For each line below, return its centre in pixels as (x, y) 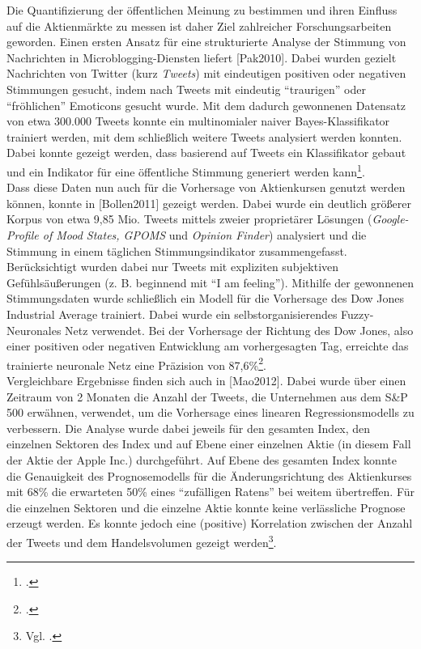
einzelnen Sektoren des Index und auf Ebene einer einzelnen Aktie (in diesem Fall (209, 444)
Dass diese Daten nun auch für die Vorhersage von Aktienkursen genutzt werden (206, 187)
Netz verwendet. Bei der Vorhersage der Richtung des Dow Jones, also (239, 330)
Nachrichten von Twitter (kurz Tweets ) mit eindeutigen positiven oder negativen (206, 73)
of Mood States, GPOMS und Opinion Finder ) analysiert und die (204, 234)
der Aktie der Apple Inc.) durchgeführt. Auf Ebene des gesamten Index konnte (202, 459)
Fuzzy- (357, 314)
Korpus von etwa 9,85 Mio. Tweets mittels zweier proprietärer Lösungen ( (189, 219)
